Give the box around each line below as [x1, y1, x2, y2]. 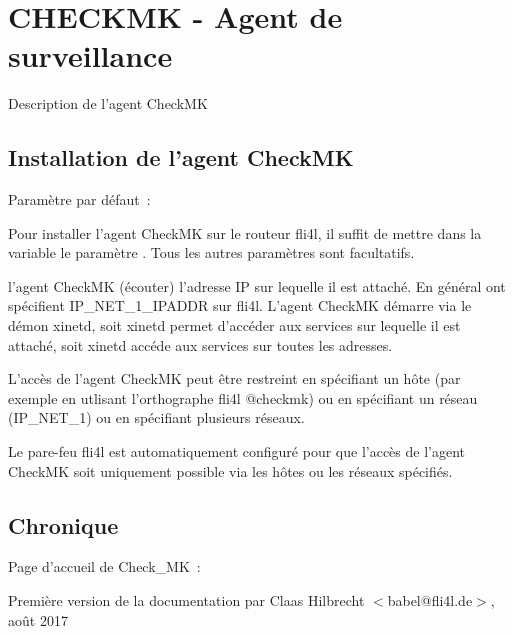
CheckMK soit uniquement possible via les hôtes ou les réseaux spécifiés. [8, 460, 453, 481]
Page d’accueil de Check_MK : [8, 556, 201, 577]
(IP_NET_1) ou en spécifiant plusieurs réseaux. [8, 407, 305, 428]
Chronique [8, 509, 119, 540]
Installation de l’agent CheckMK [8, 142, 354, 173]
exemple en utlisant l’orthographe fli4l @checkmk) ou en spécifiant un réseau [8, 387, 478, 408]
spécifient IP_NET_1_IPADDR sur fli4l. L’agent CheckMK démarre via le [8, 295, 472, 316]
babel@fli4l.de [387, 590, 473, 611]
